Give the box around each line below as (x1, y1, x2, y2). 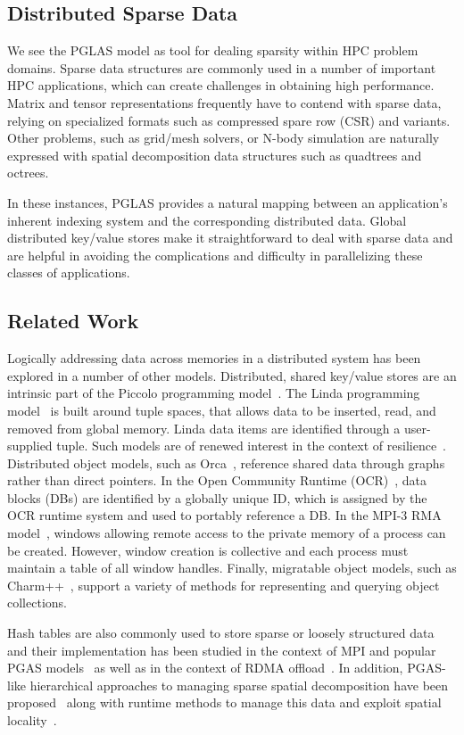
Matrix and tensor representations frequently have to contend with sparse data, (7, 93, 442, 111)
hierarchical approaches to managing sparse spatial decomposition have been (29, 675, 449, 694)
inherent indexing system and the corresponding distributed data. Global (7, 211, 407, 229)
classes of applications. (7, 263, 130, 282)
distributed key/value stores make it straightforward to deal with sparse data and (7, 228, 453, 247)
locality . (7, 711, 57, 729)
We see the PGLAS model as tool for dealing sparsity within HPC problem (7, 41, 418, 60)
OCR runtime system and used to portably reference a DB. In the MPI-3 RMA (7, 506, 442, 524)
